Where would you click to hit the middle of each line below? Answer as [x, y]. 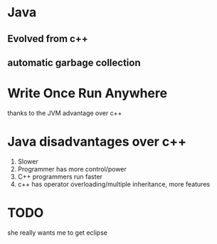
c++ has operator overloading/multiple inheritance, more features [114, 184]
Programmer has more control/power [72, 169]
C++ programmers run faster [60, 176]
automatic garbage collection [74, 62]
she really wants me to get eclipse [58, 233]
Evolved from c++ [48, 39]
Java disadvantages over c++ [97, 142]
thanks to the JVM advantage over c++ [65, 113]
